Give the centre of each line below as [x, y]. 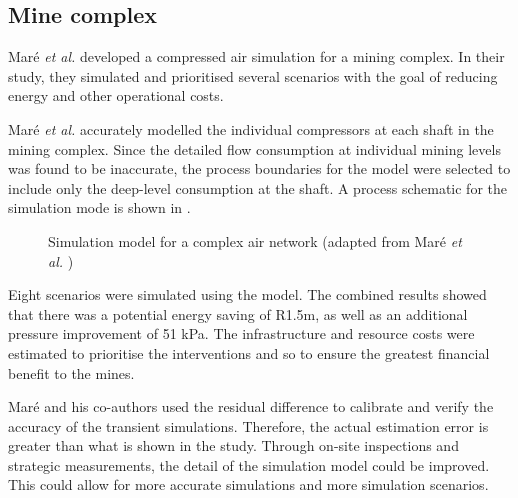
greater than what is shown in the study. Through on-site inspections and [233, 445]
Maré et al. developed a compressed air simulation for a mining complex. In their [256, 56]
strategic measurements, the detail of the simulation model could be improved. [249, 464]
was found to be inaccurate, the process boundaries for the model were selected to [259, 168]
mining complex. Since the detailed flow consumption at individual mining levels [254, 148]
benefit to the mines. [71, 372]
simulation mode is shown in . [99, 207]
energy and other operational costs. [116, 95]
